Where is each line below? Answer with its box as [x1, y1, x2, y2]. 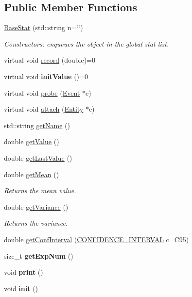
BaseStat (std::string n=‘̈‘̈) [4, 22, 83, 33]
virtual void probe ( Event [4, 87, 80, 98]
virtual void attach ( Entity [4, 104, 84, 114]
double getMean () [4, 169, 59, 179]
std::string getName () [4, 120, 70, 130]
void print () [4, 267, 43, 277]
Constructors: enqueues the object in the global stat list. [4, 38, 169, 49]
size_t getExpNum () [4, 250, 73, 261]
